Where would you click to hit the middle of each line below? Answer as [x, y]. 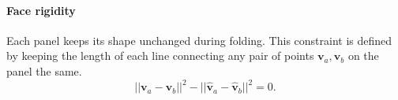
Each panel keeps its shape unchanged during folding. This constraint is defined [199, 40]
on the [363, 56]
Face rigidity [41, 10]
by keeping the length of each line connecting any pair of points [160, 56]
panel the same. [44, 70]
